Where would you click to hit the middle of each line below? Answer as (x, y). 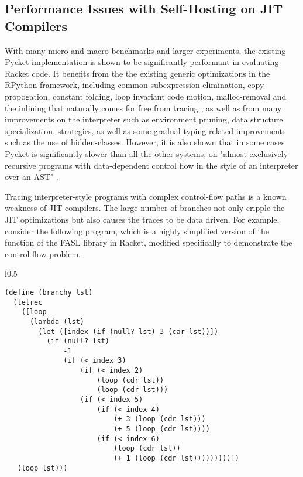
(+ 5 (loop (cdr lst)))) (162, 429)
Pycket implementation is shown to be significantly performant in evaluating (142, 62)
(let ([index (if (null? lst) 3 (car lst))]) (128, 331)
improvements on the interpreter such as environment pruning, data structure (144, 119)
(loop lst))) (42, 468)
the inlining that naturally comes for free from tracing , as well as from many (143, 108)
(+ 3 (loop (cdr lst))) (160, 419)
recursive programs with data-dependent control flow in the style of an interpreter (151, 165)
